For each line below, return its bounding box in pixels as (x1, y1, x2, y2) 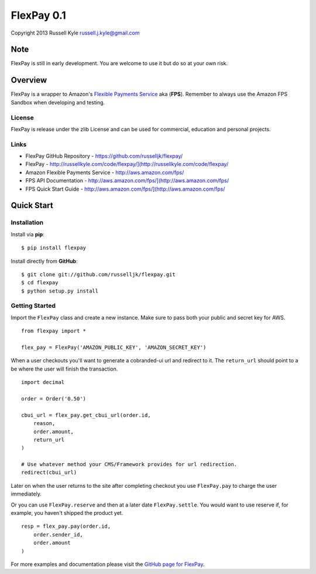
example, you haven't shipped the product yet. (11, 510, 123, 517)
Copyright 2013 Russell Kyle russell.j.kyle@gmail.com (11, 29, 140, 36)
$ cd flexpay (21, 279, 59, 286)
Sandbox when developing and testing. (11, 99, 105, 106)
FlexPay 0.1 (11, 9, 67, 22)
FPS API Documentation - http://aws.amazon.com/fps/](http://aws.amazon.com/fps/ (25, 177, 229, 184)
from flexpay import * (21, 328, 87, 334)
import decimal (21, 379, 65, 386)
